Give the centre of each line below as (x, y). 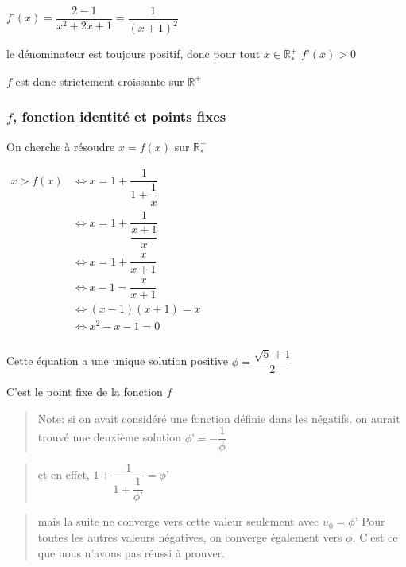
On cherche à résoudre (61, 146)
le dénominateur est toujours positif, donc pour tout (133, 54)
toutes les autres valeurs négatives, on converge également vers (190, 537)
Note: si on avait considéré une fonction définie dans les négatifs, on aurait (219, 418)
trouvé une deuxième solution (109, 437)
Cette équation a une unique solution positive (118, 361)
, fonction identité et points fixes (120, 117)
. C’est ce (375, 537)
